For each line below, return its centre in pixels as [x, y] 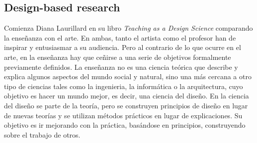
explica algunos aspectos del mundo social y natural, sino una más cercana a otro [128, 76]
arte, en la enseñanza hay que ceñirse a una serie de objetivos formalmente [118, 57]
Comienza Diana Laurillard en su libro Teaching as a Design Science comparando [128, 28]
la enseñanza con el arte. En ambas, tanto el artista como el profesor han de [120, 37]
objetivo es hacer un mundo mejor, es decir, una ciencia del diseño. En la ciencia [127, 96]
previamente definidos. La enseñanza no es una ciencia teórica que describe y [121, 67]
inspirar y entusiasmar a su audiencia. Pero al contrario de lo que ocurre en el [123, 47]
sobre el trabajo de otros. [42, 134]
